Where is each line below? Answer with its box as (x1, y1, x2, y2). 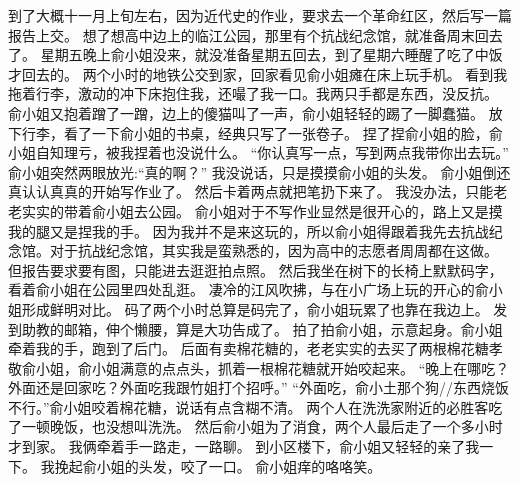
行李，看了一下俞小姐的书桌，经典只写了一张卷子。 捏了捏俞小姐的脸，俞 (21, 122, 503, 143)
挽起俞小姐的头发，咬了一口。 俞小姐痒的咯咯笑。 (54, 455, 382, 476)
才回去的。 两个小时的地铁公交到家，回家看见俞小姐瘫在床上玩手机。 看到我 (8, 63, 508, 84)
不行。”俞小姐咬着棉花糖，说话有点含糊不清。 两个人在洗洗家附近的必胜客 (8, 396, 489, 417)
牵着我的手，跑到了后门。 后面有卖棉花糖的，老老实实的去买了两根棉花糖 (8, 338, 489, 359)
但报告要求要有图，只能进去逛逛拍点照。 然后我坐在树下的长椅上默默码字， (8, 259, 503, 280)
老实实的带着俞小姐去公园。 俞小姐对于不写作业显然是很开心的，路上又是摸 (8, 200, 503, 221)
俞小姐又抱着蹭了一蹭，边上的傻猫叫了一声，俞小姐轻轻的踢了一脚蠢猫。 (8, 102, 484, 123)
